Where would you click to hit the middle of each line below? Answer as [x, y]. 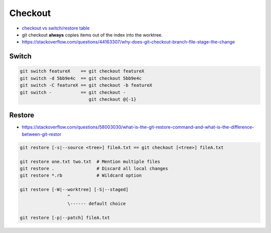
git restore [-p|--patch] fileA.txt [65, 217]
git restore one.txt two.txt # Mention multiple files [90, 161]
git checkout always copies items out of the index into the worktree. [92, 35]
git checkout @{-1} [112, 99]
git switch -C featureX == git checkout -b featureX [86, 85]
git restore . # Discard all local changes [94, 168]
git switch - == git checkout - [73, 92]
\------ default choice [97, 203]
